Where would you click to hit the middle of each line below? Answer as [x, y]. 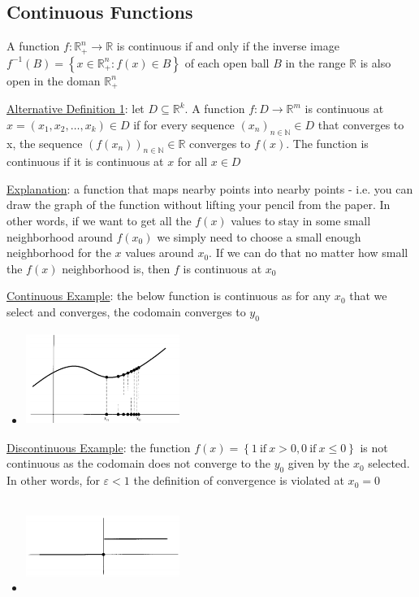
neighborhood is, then [116, 268]
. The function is [327, 143]
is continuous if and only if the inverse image [228, 46]
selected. [389, 463]
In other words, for [53, 480]
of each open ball [227, 62]
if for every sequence [184, 124]
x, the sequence [45, 143]
